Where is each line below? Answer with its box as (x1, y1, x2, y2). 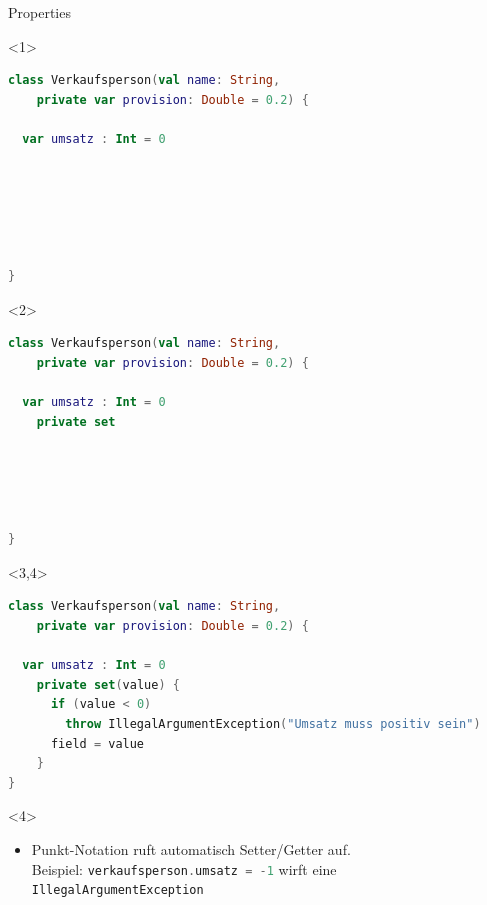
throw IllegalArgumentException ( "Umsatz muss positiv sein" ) (65, 717, 481, 731)
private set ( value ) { (36, 677, 180, 692)
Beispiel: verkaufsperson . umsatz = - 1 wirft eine (31, 858, 337, 879)
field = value (50, 736, 145, 751)
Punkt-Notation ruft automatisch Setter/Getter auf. (31, 838, 351, 859)
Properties (8, 2, 71, 22)
